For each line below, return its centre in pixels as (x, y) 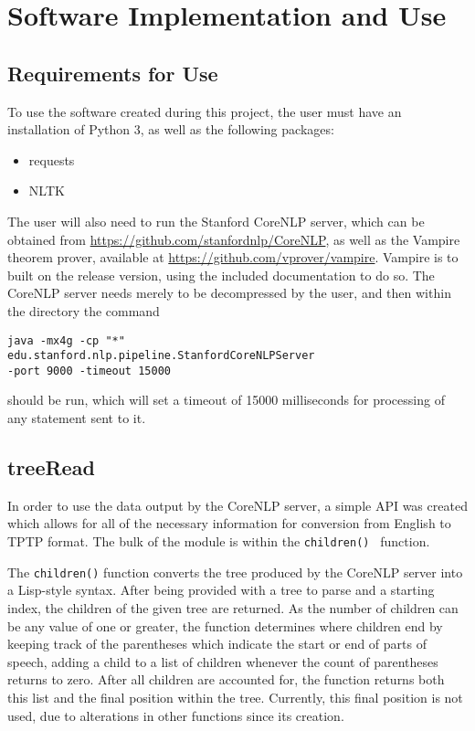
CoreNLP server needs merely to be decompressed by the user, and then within (229, 293)
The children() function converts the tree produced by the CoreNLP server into (235, 572)
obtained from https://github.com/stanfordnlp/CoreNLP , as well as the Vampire (234, 239)
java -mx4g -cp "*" (66, 340)
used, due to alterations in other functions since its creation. (176, 715)
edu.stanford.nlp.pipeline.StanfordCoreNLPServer (161, 356)
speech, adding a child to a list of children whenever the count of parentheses (223, 661)
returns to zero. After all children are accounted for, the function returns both (226, 679)
